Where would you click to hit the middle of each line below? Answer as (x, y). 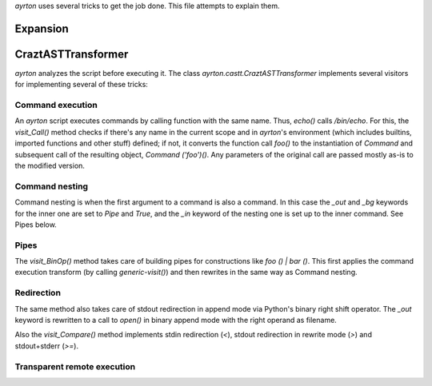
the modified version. (50, 166)
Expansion (42, 28)
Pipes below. (36, 225)
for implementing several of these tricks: (81, 85)
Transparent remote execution (75, 366)
